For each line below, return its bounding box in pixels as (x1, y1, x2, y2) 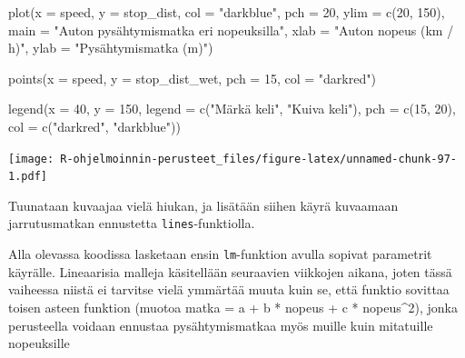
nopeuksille (8, 333, 70, 353)
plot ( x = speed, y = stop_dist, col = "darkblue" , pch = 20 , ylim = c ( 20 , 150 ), (8, 3, 445, 21)
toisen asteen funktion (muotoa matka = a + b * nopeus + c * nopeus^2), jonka (8, 297, 458, 316)
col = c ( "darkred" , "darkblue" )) (8, 116, 181, 135)
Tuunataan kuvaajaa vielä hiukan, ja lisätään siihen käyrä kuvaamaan (8, 195, 399, 214)
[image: (8, 152, 54, 165)
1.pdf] (8, 170, 47, 184)
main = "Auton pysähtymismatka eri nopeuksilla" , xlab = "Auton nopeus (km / (8, 20, 454, 39)
